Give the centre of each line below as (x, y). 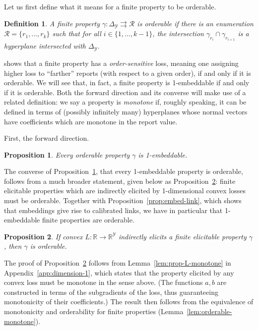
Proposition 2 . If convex (43, 236)
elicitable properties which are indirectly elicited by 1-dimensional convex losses (125, 191)
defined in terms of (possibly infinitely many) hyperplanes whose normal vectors (126, 111)
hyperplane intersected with (45, 46)
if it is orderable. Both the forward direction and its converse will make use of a (125, 92)
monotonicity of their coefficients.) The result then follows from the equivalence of (129, 302)
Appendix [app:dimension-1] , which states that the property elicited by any (119, 272)
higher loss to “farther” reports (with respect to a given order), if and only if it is (128, 73)
